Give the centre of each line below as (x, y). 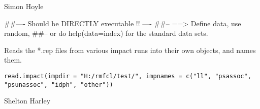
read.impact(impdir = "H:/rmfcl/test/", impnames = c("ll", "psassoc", (128, 76)
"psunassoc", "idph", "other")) (59, 85)
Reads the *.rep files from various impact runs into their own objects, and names (130, 50)
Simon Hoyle (24, 6)
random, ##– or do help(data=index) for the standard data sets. (106, 33)
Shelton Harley (27, 101)
